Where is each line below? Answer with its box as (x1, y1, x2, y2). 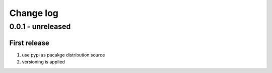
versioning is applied (22, 59, 65, 65)
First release (9, 38, 50, 47)
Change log (9, 7, 59, 18)
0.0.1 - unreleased (9, 22, 71, 31)
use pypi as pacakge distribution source (22, 51, 105, 57)
